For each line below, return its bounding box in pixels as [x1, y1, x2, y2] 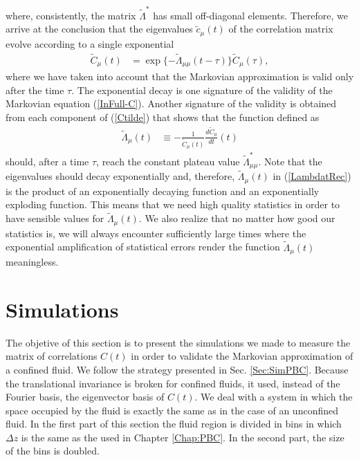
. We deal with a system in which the [194, 389, 353, 404]
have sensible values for [6, 211, 104, 226]
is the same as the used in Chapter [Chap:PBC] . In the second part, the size [21, 430, 344, 444]
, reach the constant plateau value [96, 154, 240, 168]
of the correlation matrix [228, 21, 333, 36]
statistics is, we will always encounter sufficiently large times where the [6, 226, 306, 240]
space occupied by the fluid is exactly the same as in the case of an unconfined [6, 403, 339, 417]
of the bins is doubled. [6, 443, 100, 458]
